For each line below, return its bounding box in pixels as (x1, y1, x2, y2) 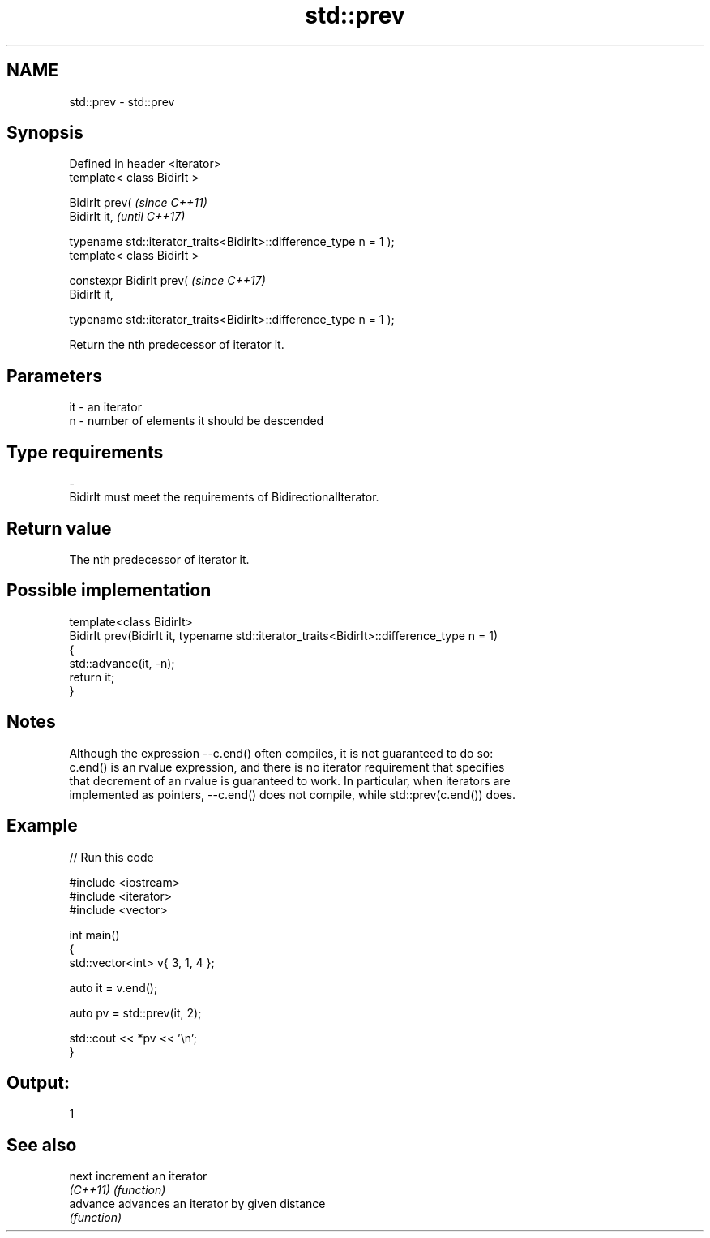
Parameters (6, 365, 102, 386)
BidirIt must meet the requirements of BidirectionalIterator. (69, 490, 379, 505)
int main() (69, 927, 120, 942)
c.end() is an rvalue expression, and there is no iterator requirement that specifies (69, 759, 505, 774)
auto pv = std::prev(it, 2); (69, 1005, 202, 1020)
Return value (6, 518, 112, 539)
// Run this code (69, 849, 154, 864)
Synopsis (6, 123, 83, 144)
